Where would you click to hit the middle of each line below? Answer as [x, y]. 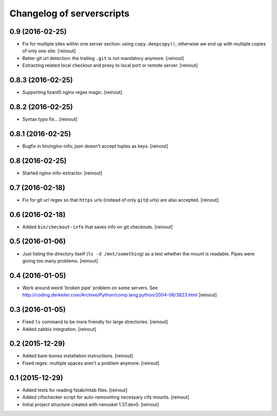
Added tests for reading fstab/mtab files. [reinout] [75, 390]
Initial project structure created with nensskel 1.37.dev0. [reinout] [91, 404]
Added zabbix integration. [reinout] [60, 329]
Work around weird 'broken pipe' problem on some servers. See [90, 288]
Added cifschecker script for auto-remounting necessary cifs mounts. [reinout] [106, 397]
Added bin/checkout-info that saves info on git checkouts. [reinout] [97, 227]
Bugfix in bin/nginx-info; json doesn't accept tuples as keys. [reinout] [95, 146]
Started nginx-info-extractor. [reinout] [62, 173]
